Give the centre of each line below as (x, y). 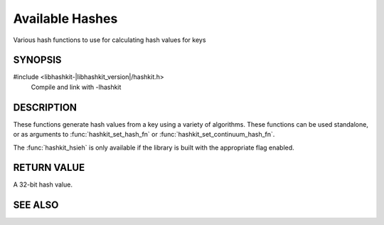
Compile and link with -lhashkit (76, 87)
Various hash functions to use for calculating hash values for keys (110, 40)
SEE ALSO (36, 205)
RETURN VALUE (49, 168)
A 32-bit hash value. (43, 184)
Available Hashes (65, 19)
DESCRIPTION (45, 107)
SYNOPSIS (37, 60)
